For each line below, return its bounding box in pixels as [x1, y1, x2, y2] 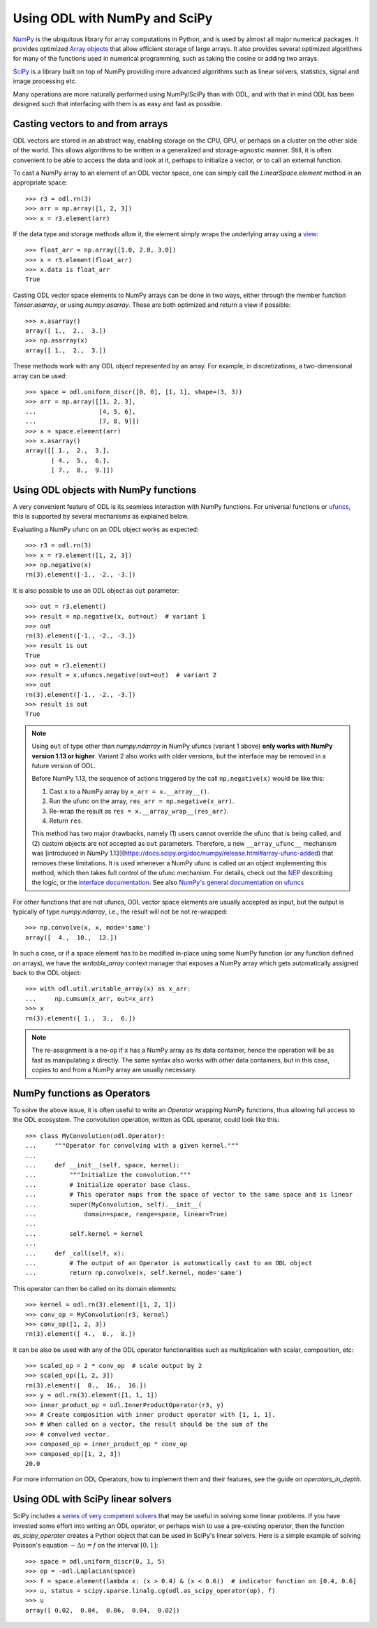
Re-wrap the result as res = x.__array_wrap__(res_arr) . [49, 807, 229, 815]
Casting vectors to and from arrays [13, 117, 168, 129]
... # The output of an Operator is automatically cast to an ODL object [25, 1259, 313, 1267]
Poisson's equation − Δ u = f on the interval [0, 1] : [13, 1541, 158, 1550]
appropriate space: [13, 178, 68, 187]
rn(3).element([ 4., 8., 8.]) [25, 1330, 136, 1338]
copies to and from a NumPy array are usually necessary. [31, 1066, 197, 1074]
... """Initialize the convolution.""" [25, 1171, 191, 1179]
